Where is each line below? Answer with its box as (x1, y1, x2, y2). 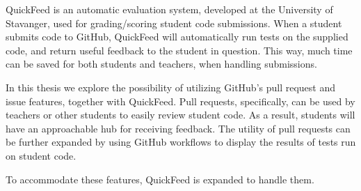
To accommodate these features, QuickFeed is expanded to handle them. (6, 171, 314, 186)
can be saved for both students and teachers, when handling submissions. (6, 56, 317, 71)
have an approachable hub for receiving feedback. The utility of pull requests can (6, 121, 351, 135)
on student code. (6, 148, 77, 162)
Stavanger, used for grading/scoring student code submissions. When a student (6, 15, 342, 30)
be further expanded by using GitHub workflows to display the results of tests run (6, 135, 356, 149)
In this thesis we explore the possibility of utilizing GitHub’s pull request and (6, 79, 336, 94)
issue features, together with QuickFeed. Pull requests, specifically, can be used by (6, 93, 355, 108)
